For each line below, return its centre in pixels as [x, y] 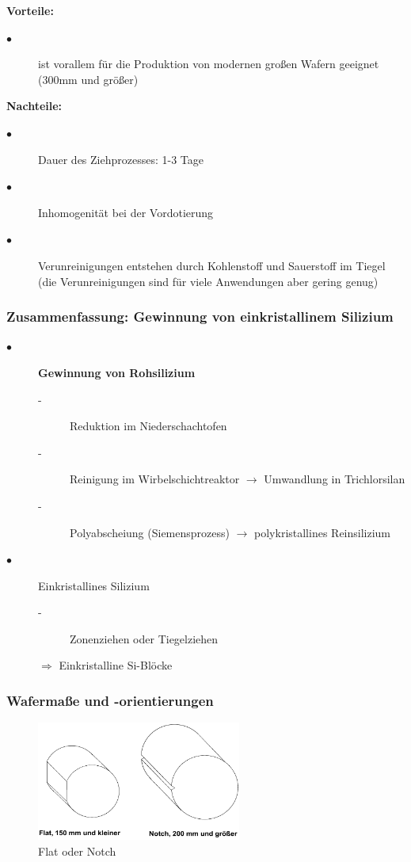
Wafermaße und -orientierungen [110, 700]
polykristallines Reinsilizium [323, 532]
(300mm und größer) [88, 79]
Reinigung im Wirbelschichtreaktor [155, 479]
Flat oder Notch [77, 851]
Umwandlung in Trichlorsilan [335, 479]
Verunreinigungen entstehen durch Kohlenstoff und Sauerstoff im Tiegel [212, 265]
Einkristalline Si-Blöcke [116, 665]
